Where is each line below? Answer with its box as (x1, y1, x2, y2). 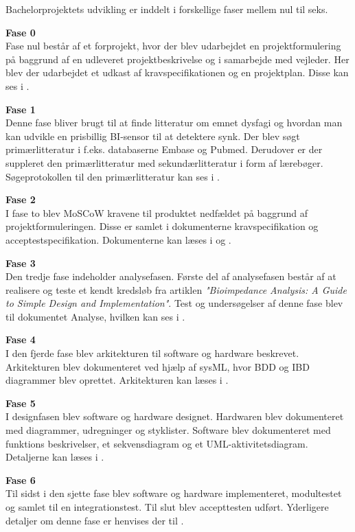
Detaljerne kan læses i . (5, 450, 104, 464)
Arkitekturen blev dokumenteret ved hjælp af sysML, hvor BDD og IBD (5, 359, 310, 373)
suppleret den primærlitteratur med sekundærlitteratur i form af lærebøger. (5, 155, 323, 170)
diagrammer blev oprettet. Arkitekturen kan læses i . (5, 373, 229, 387)
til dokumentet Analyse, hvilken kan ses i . (5, 309, 185, 323)
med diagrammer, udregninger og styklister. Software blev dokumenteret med (5, 423, 331, 437)
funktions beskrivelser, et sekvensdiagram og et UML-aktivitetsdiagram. (5, 436, 308, 450)
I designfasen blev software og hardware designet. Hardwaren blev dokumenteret (5, 409, 344, 424)
